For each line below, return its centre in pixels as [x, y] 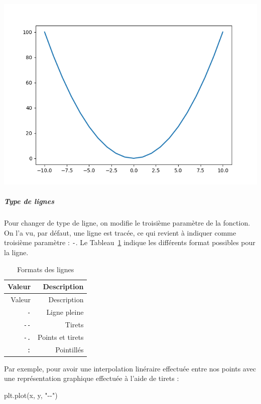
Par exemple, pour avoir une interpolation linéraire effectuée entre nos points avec [130, 368]
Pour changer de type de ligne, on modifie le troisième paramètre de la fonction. [127, 223]
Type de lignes [29, 201]
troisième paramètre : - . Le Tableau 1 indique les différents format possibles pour [130, 242]
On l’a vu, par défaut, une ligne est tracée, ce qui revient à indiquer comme [120, 232]
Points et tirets [61, 337]
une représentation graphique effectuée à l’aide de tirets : [92, 378]
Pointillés [70, 349]
